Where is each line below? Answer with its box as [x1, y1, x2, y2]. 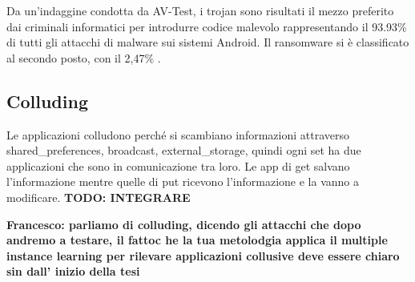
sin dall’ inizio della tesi [6, 263, 140, 280]
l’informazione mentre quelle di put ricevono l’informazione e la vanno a [6, 173, 360, 190]
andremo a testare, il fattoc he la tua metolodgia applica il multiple [6, 232, 388, 248]
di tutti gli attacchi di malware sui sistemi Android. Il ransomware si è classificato [6, 34, 409, 50]
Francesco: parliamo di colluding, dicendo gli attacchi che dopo [6, 216, 361, 232]
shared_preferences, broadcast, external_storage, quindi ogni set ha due [6, 142, 361, 159]
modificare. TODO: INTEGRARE [6, 188, 191, 205]
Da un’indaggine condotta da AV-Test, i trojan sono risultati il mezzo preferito [6, 2, 394, 18]
